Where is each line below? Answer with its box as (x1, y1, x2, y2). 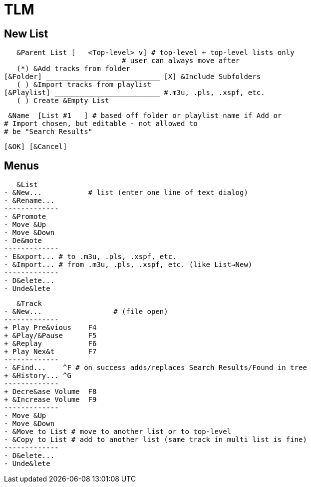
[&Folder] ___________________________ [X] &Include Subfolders (4, 72, 261, 81)
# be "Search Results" (4, 127, 93, 136)
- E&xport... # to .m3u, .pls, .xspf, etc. (4, 252, 177, 261)
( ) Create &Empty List (16, 96, 109, 105)
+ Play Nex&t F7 (4, 347, 97, 356)
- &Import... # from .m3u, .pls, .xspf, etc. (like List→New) (4, 260, 253, 269)
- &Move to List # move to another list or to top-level (4, 427, 232, 436)
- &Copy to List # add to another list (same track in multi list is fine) (4, 435, 307, 444)
